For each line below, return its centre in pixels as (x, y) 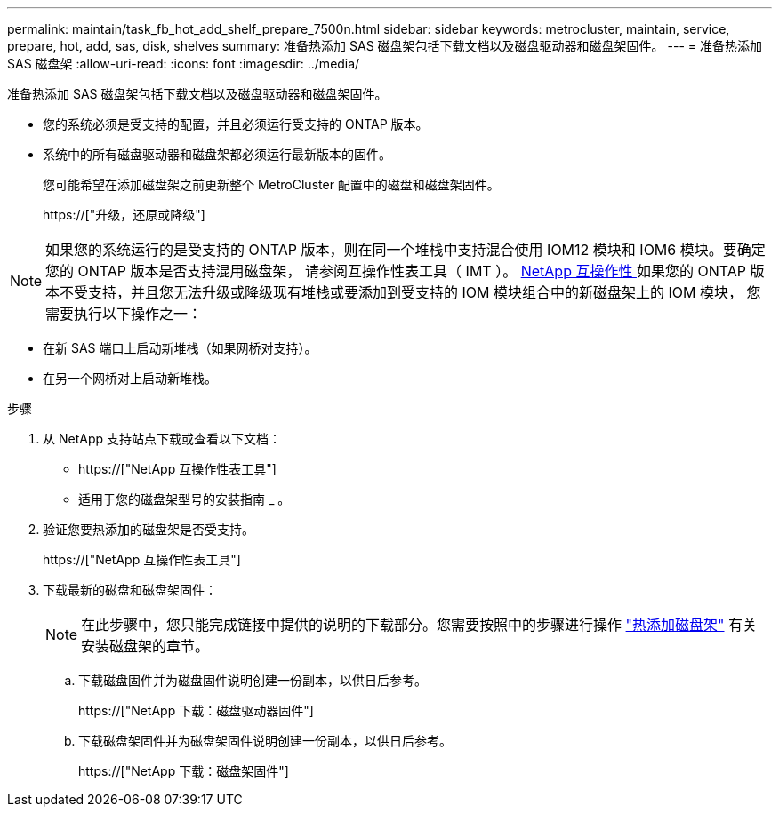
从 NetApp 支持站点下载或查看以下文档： (162, 439)
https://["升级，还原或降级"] (124, 215)
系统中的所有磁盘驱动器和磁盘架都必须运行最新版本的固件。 (217, 154)
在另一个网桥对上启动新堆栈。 (130, 378)
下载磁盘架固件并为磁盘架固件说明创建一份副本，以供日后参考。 (265, 741)
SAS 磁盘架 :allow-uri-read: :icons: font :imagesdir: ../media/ (184, 64)
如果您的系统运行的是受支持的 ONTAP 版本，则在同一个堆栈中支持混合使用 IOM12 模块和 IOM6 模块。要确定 (406, 250)
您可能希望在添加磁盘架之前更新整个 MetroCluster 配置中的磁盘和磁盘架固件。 (271, 184)
